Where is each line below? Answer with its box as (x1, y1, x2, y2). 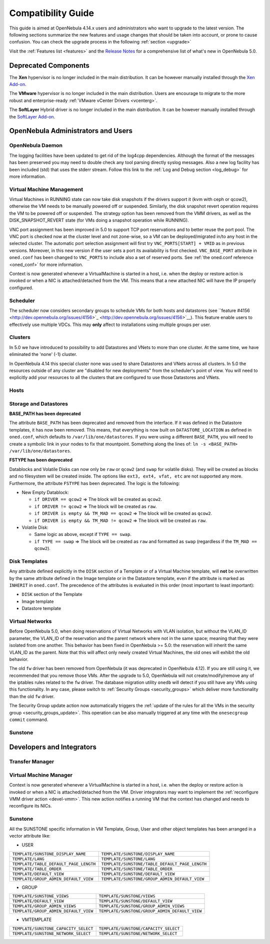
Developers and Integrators (9, 743, 97, 751)
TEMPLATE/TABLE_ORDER (12, 866, 62, 871)
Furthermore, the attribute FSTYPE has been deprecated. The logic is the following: (9, 480, 180, 486)
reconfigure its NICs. (9, 803, 52, 809)
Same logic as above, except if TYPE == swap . (34, 531, 132, 537)
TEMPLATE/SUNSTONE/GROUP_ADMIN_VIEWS (98, 903, 185, 909)
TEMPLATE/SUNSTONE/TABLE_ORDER (101, 866, 172, 871)
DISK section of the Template (21, 591, 82, 597)
